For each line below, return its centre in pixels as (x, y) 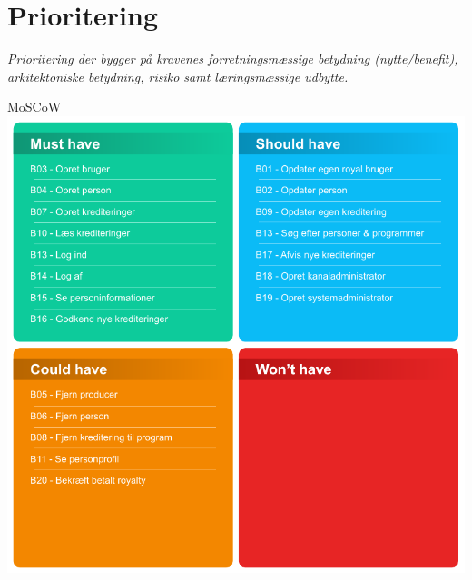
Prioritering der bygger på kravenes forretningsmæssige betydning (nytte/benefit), (233, 59)
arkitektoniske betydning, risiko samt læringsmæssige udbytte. (178, 76)
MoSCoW (34, 107)
